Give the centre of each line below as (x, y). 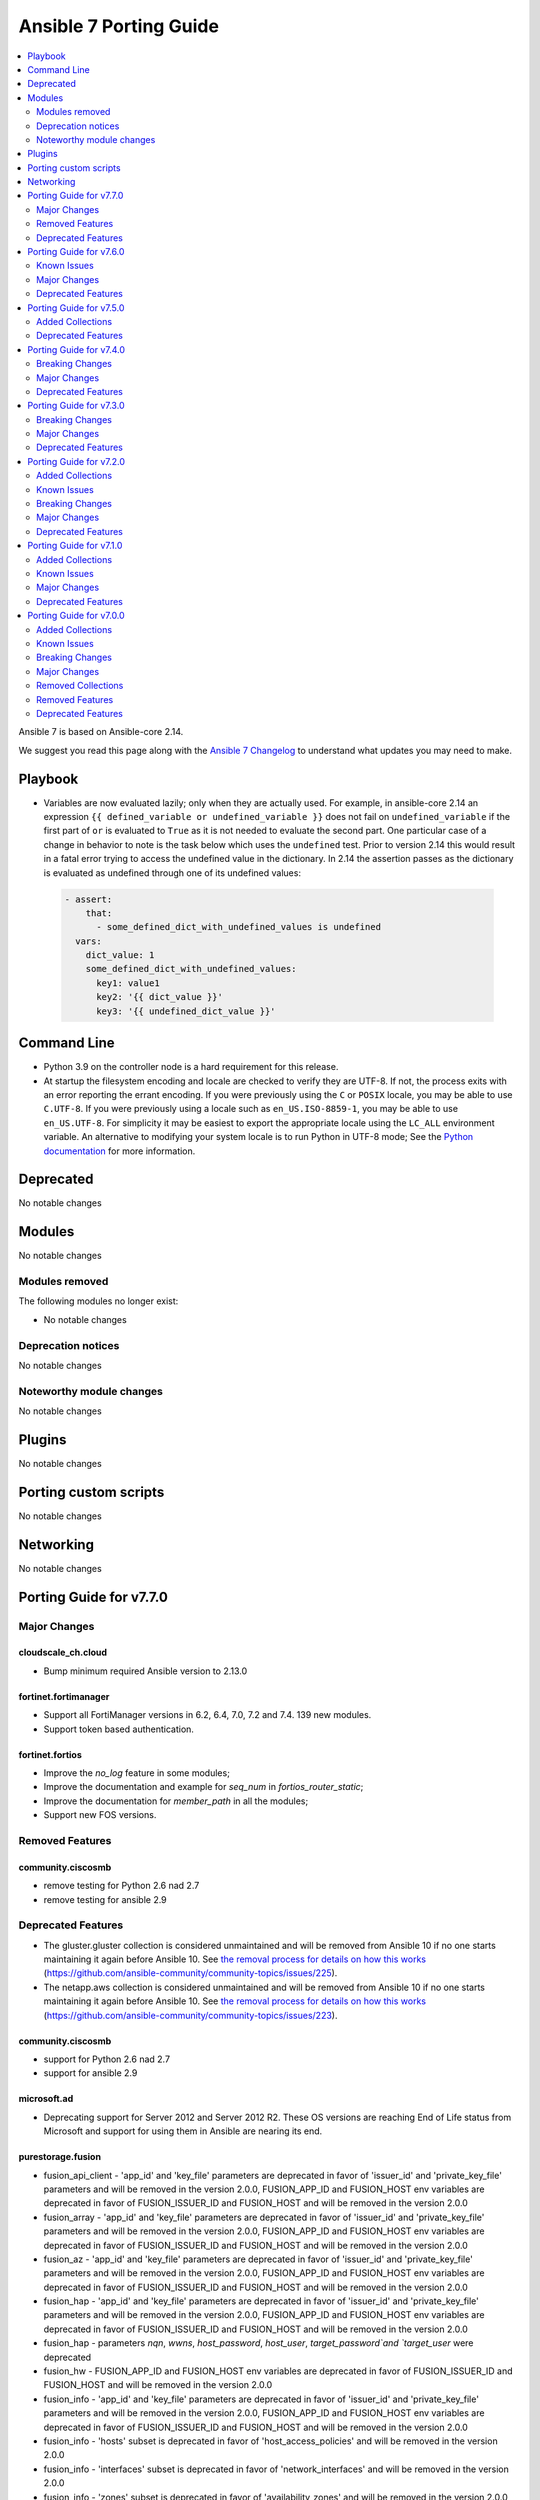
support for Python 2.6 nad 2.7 (106, 2059)
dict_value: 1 (120, 955)
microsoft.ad (46, 2099)
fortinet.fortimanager (64, 1696)
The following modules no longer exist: (98, 1301)
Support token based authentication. (119, 1729)
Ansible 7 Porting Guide (119, 26)
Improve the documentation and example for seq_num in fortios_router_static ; (203, 1787)
